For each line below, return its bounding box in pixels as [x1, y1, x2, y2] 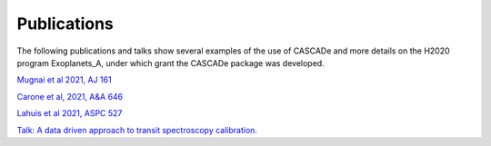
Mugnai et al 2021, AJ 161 [16, 74, 113, 85]
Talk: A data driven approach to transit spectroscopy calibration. [16, 124, 258, 135]
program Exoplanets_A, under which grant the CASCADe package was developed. [16, 57, 325, 68]
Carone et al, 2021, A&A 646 [16, 91, 124, 102]
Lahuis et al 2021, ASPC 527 [16, 108, 123, 119]
